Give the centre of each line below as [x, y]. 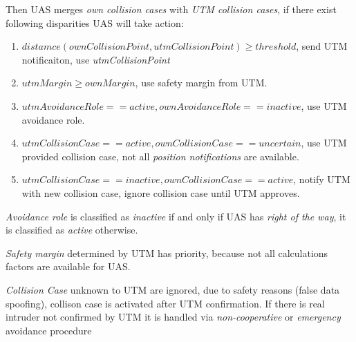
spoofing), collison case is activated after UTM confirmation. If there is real [165, 303]
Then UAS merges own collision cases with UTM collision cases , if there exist [171, 9]
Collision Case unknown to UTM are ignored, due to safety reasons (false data [173, 289]
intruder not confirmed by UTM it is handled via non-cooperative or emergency [173, 317]
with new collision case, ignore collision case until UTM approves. [161, 192]
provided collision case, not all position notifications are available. [160, 156]
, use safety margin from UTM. [201, 83]
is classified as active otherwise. [72, 230]
